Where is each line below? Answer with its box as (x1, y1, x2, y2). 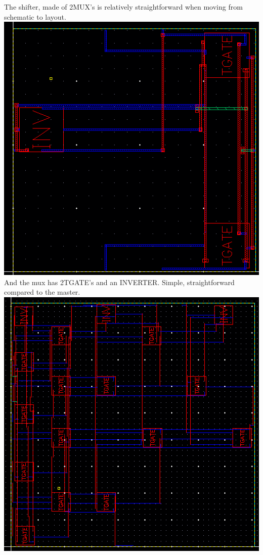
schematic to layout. (4, 11, 66, 22)
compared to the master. (4, 287, 80, 297)
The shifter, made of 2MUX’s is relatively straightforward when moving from (4, 2, 243, 12)
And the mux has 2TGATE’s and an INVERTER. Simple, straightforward (4, 276, 235, 287)
